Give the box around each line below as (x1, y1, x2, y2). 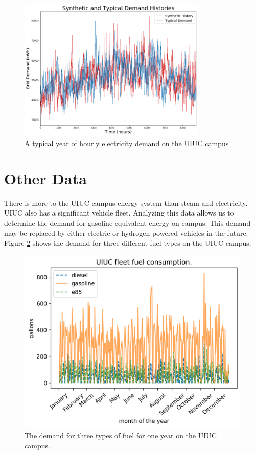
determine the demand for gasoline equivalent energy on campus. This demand (4, 217, 251, 228)
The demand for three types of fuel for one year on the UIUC (25, 430, 217, 441)
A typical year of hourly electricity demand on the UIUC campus (25, 138, 229, 149)
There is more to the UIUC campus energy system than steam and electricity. (4, 197, 248, 208)
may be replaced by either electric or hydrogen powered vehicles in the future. (4, 227, 248, 238)
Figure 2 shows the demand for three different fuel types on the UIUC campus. (4, 237, 251, 248)
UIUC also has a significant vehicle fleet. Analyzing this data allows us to (4, 207, 234, 218)
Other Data (4, 168, 87, 188)
